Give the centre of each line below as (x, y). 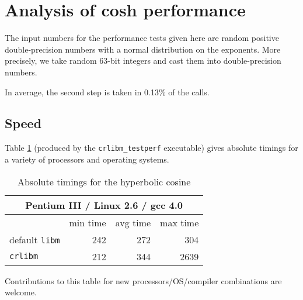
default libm (35, 239)
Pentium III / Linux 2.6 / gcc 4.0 (104, 205)
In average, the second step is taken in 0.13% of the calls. (107, 92)
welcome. (21, 292)
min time (88, 222)
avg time (133, 222)
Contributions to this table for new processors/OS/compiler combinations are (143, 280)
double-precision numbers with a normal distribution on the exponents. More (143, 49)
